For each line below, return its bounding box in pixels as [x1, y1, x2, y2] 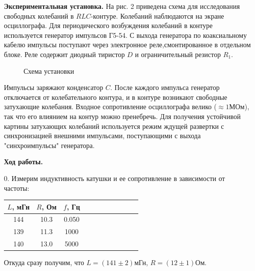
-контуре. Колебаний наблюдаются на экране [91, 10, 224, 21]
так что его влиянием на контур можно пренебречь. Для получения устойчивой [4, 111, 241, 121]
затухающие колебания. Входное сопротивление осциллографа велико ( [4, 101, 217, 112]
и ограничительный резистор [135, 49, 221, 59]
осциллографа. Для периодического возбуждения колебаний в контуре [4, 20, 213, 30]
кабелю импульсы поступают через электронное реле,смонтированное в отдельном [4, 39, 251, 50]
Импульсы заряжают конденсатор [4, 82, 103, 92]
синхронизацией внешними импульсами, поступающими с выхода [4, 130, 201, 141]
